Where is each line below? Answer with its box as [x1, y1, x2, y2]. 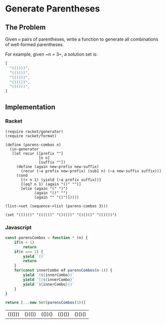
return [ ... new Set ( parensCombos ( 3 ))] [5, 300, 86, 305]
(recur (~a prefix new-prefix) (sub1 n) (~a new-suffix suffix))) [20, 168, 162, 173]
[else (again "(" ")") [20, 186, 68, 191]
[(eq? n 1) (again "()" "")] [20, 181, 81, 187]
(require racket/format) [5, 133, 57, 138]
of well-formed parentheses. [5, 42, 64, 48]
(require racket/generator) [5, 129, 64, 134]
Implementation [5, 103, 56, 111]
